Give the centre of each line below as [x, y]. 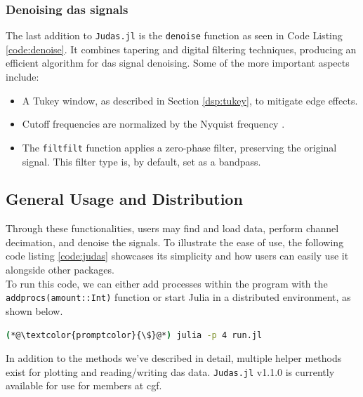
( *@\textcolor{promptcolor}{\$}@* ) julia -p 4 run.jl [134, 335]
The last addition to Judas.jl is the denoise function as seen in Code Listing [174, 35]
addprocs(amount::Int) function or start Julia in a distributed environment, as [178, 297]
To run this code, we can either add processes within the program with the [167, 283]
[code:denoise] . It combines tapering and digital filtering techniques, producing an [181, 49]
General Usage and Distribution [124, 199]
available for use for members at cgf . [84, 385]
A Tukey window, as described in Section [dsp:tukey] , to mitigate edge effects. [190, 100]
